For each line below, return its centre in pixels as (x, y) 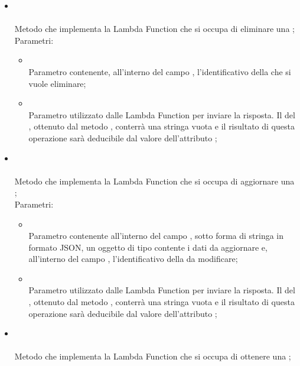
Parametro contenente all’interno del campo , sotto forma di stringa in (156, 236)
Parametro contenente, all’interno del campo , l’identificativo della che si (160, 71)
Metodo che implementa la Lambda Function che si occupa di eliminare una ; (154, 29)
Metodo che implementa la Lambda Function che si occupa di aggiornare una (154, 181)
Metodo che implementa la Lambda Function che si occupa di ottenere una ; (153, 356)
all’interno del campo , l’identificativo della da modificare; (133, 259)
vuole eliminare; (57, 83)
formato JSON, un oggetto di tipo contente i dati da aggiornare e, (148, 247)
